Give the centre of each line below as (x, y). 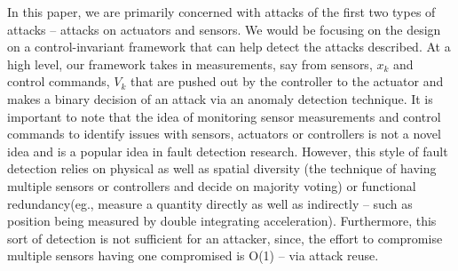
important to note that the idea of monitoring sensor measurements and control (224, 116)
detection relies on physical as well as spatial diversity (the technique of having (222, 168)
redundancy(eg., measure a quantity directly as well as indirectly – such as (210, 203)
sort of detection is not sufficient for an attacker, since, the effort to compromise (225, 238)
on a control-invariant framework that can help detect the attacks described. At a (229, 47)
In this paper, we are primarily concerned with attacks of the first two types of (221, 12)
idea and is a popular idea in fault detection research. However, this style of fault (228, 151)
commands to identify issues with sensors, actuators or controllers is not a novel (224, 134)
